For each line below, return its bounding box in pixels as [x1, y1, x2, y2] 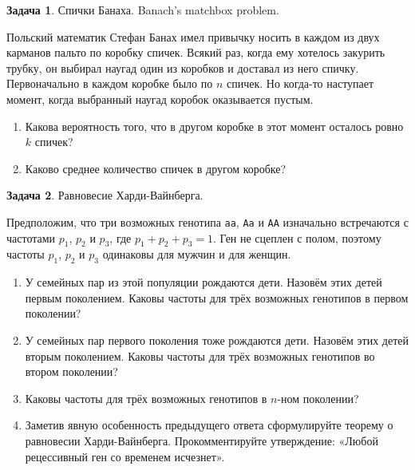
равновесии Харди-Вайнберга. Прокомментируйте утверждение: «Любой [25, 432, 378, 448]
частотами [6, 229, 56, 246]
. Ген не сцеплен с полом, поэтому [213, 229, 381, 246]
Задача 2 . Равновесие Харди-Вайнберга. [6, 187, 204, 203]
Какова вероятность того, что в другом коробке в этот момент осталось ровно [25, 117, 404, 134]
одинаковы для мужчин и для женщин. [102, 246, 291, 263]
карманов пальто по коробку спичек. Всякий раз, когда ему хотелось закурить [6, 44, 385, 61]
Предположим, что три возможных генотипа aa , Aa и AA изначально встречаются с [6, 213, 409, 230]
